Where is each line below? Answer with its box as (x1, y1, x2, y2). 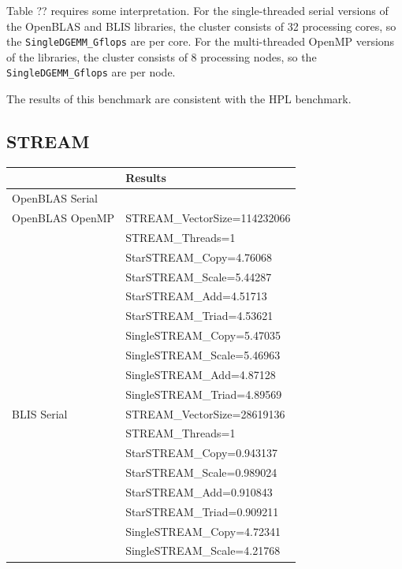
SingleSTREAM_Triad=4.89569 (125, 385, 282, 402)
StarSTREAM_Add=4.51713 (125, 288, 267, 304)
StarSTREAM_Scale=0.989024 (125, 464, 277, 481)
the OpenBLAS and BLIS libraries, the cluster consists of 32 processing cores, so (6, 17, 396, 34)
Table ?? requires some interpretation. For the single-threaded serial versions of (6, 2, 389, 18)
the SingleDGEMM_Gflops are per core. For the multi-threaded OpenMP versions (6, 33, 395, 50)
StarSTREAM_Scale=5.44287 (125, 268, 272, 284)
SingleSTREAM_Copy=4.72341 (125, 523, 281, 539)
